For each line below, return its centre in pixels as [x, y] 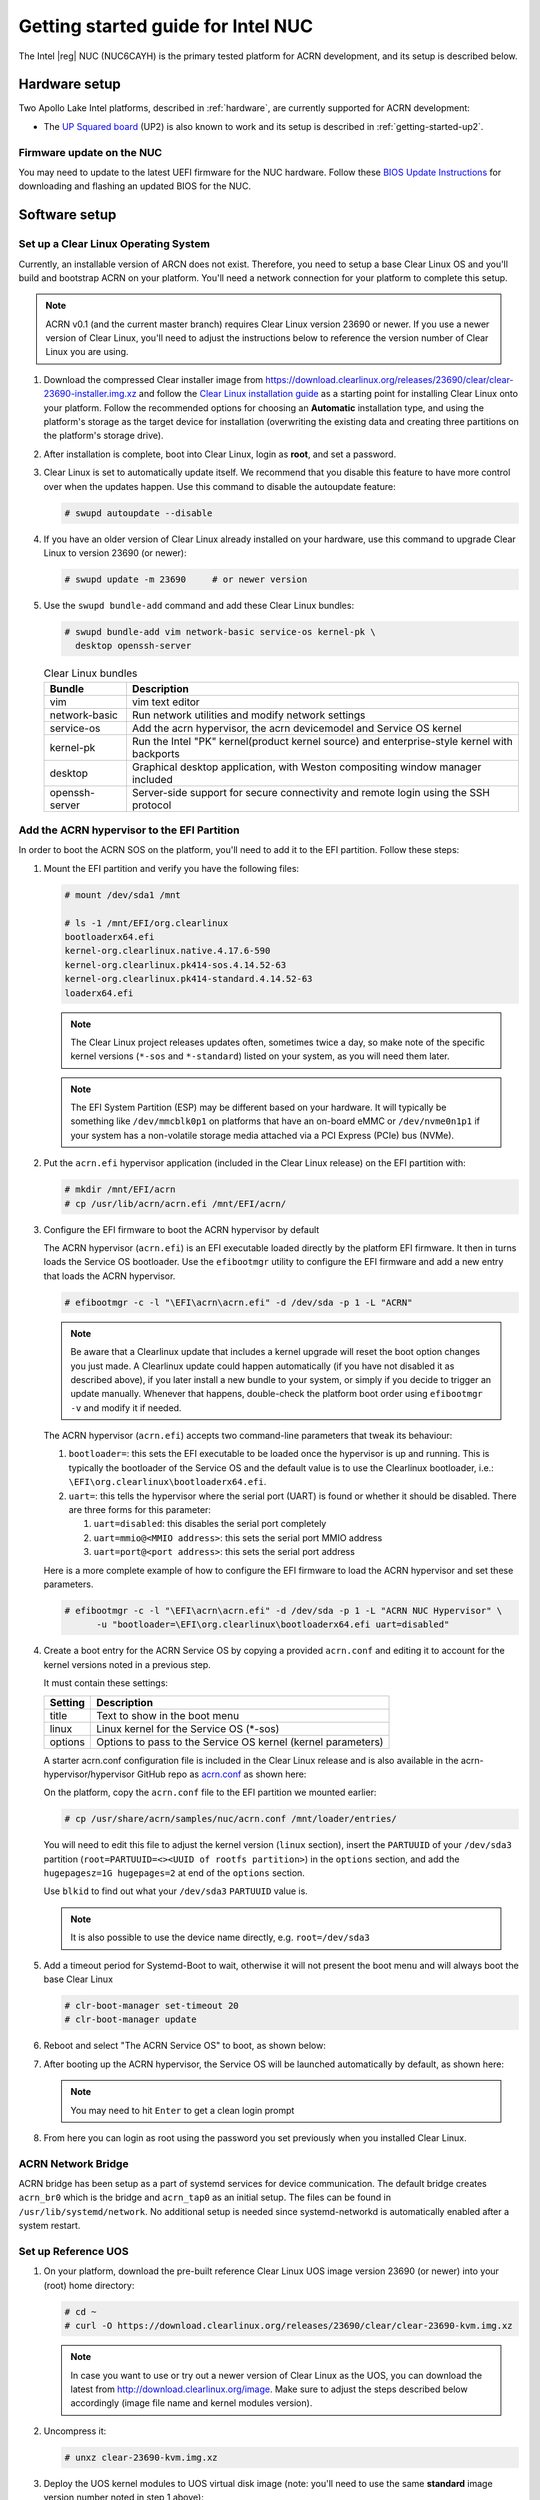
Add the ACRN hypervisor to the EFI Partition [129, 830]
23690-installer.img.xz [90, 394]
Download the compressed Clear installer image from [153, 379]
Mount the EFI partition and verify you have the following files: [171, 868]
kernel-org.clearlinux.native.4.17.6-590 [167, 951]
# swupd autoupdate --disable [138, 513]
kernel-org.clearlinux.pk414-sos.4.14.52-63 [175, 964]
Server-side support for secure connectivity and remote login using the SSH [310, 792]
